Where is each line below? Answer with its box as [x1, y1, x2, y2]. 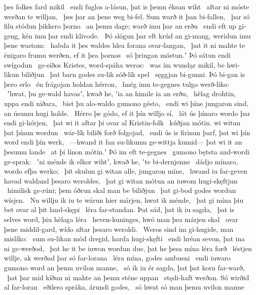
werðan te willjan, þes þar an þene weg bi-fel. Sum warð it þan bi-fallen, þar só [4, 11, 250, 21]
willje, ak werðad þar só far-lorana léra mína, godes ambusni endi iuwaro [4, 253, 231, 263]
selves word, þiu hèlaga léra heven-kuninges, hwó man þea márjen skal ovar [4, 214, 238, 224]
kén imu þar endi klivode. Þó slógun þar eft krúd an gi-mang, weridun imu [22, 30, 251, 40]
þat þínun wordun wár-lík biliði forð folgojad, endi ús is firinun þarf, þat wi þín [4, 127, 251, 137]
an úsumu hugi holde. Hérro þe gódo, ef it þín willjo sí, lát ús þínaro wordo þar [4, 108, 251, 118]
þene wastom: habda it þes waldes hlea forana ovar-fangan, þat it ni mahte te [4, 40, 245, 50]
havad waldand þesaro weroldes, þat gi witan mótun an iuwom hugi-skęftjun [4, 175, 238, 185]
